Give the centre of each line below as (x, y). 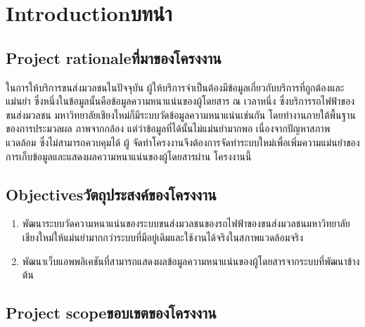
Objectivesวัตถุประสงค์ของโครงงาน (111, 194)
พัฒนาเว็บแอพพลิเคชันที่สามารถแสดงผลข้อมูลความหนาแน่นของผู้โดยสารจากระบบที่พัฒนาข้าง (191, 261)
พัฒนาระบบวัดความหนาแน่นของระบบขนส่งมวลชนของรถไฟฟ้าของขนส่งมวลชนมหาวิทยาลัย (186, 223)
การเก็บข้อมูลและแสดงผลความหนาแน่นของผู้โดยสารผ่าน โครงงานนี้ (129, 156)
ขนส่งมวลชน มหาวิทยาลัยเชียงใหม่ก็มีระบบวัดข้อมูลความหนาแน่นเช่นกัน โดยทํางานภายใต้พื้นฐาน (181, 114)
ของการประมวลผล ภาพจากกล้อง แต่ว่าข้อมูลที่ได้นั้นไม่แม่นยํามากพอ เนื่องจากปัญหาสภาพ (168, 128)
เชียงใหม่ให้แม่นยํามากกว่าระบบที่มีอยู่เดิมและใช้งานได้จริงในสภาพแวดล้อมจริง (163, 237)
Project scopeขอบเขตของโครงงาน (111, 313)
